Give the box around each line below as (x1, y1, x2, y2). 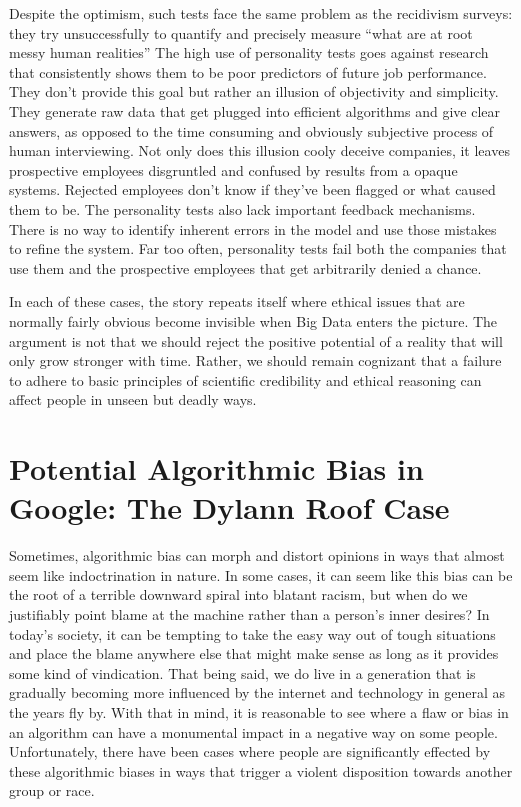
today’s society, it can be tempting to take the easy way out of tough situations (9, 623, 496, 644)
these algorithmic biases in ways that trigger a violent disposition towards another (9, 760, 513, 781)
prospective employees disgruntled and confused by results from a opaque (9, 159, 458, 180)
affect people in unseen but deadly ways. (9, 389, 257, 410)
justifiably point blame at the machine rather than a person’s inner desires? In (9, 603, 490, 624)
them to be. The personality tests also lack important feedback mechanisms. (9, 198, 476, 219)
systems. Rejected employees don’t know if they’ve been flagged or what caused (9, 179, 496, 200)
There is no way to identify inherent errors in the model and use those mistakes (9, 218, 497, 239)
